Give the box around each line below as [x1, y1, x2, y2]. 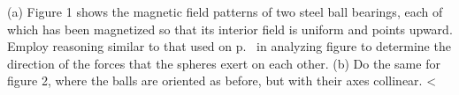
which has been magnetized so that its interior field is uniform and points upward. [7, 19, 453, 38]
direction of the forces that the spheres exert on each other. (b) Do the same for [7, 54, 440, 72]
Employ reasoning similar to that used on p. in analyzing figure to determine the [7, 37, 451, 55]
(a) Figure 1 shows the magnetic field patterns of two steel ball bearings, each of [7, 3, 443, 20]
